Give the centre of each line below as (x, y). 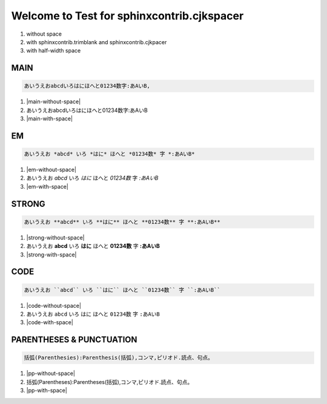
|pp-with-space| (47, 391)
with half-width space (54, 51)
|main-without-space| (54, 102)
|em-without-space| (51, 170)
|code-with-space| (50, 322)
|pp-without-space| (51, 373)
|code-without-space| (54, 305)
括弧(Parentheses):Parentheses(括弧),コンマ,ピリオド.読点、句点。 (110, 382)
